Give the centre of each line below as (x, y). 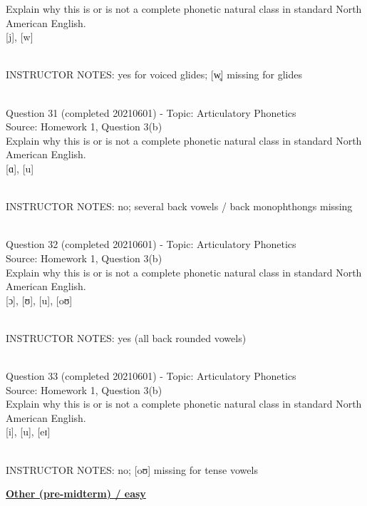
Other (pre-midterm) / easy (76, 494)
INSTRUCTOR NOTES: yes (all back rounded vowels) (126, 337)
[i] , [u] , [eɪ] (28, 432)
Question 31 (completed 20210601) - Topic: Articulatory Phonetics (151, 112)
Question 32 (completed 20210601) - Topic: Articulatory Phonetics (151, 244)
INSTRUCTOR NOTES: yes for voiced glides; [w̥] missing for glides (154, 74)
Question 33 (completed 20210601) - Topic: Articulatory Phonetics (151, 376)
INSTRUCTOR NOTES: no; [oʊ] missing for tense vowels (132, 469)
